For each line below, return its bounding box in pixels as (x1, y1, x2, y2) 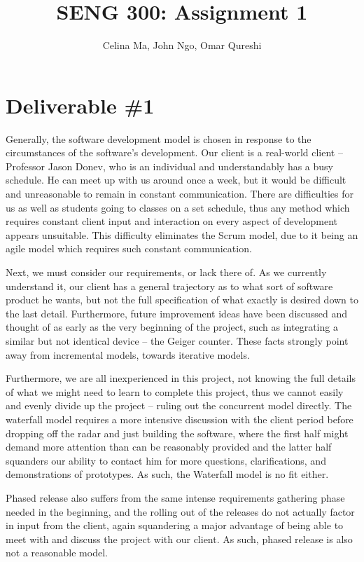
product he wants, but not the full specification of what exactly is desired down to (6, 292, 359, 307)
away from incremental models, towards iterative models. (6, 347, 250, 362)
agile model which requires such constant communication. (6, 241, 252, 256)
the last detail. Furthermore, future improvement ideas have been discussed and (6, 306, 348, 320)
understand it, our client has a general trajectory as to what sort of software (6, 278, 333, 293)
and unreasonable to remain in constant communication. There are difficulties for (6, 186, 354, 201)
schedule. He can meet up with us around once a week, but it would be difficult (6, 172, 346, 187)
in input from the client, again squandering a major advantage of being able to (6, 518, 344, 533)
